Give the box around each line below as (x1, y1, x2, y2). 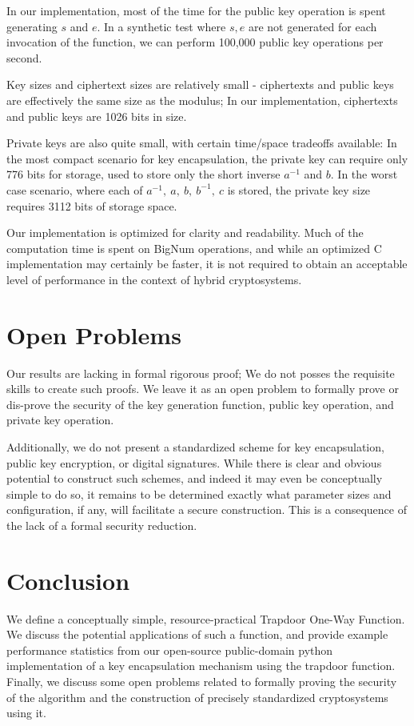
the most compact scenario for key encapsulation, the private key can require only (6, 150, 408, 166)
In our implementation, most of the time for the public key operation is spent (6, 2, 386, 18)
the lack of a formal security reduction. (6, 516, 197, 533)
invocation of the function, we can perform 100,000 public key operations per (6, 34, 384, 50)
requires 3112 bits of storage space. (6, 197, 177, 214)
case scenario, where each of (6, 181, 143, 198)
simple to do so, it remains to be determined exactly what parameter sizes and (6, 485, 392, 502)
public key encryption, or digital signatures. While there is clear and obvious (6, 454, 382, 471)
